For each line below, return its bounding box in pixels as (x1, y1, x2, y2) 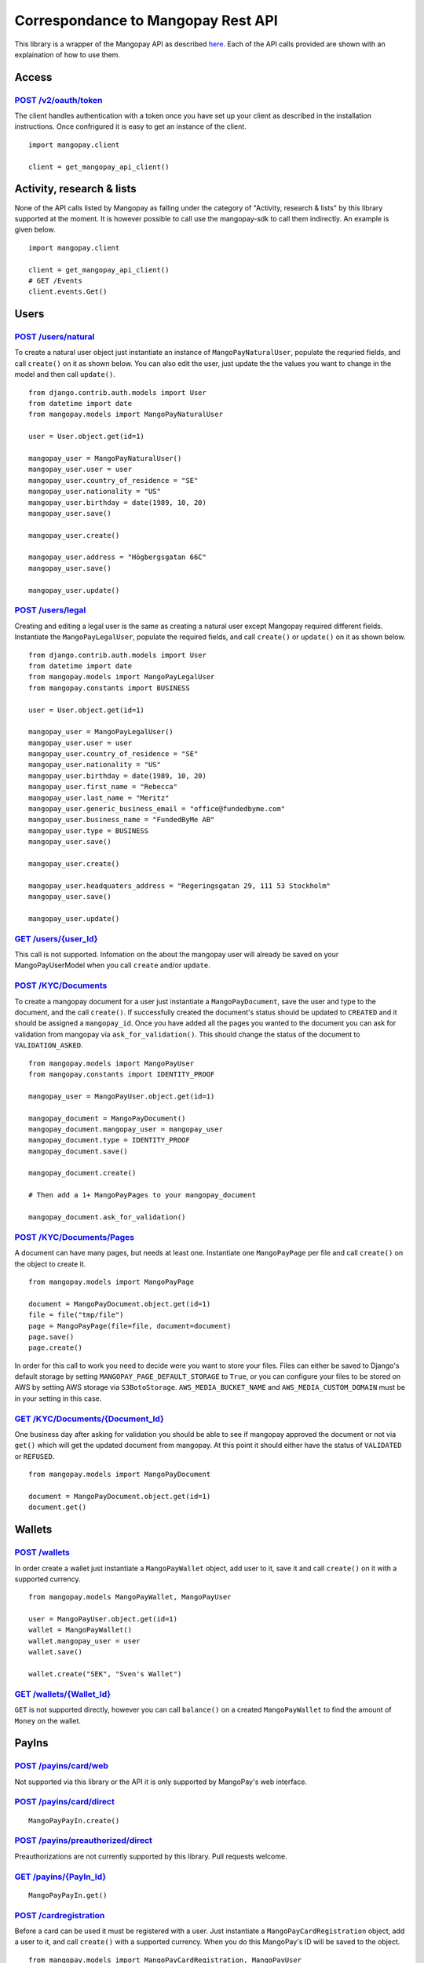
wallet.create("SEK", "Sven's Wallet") (28, 1669, 182, 1679)
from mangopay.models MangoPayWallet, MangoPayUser (28, 1592, 232, 1602)
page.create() (28, 1343, 82, 1352)
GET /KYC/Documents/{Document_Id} (14, 1413, 165, 1424)
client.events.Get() (28, 287, 108, 296)
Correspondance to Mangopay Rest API (14, 12, 278, 29)
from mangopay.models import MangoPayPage (28, 1277, 195, 1286)
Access (14, 71, 53, 84)
